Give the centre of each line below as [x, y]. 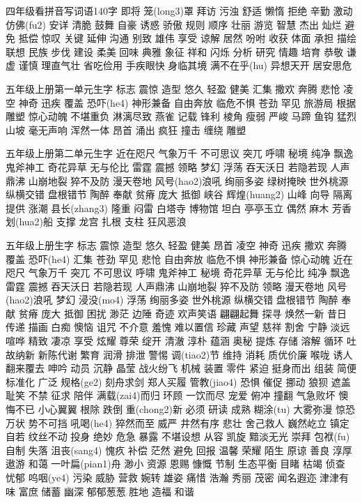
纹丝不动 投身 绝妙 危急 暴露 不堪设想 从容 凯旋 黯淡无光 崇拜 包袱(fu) [189, 436]
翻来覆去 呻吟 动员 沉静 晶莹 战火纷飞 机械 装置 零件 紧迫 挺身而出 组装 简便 [181, 368]
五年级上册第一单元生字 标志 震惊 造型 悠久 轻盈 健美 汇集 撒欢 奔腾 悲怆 [173, 88]
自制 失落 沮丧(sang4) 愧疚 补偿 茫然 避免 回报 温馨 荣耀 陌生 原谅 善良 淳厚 [179, 450]
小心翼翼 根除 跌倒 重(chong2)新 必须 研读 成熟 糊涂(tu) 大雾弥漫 [185, 409]
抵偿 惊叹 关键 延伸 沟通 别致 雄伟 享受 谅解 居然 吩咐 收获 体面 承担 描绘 [187, 38]
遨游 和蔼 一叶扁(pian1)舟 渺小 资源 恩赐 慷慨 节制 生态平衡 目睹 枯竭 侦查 [175, 464]
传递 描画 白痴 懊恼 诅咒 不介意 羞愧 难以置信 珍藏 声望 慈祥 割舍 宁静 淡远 [178, 327]
